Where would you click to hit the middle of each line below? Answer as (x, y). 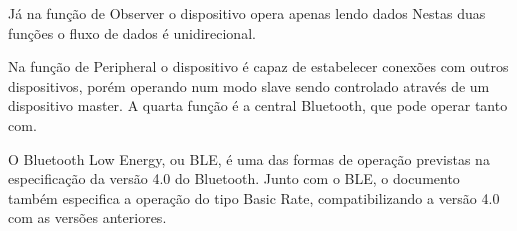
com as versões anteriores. (87, 217)
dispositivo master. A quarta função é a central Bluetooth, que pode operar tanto (258, 105)
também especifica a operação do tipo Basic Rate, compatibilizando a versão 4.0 (254, 197)
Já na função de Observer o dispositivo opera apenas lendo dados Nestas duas (247, 13)
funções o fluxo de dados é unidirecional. (132, 32)
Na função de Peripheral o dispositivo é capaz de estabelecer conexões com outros (258, 66)
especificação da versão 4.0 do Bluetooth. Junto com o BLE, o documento (234, 178)
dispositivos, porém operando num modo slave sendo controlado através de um (249, 85)
